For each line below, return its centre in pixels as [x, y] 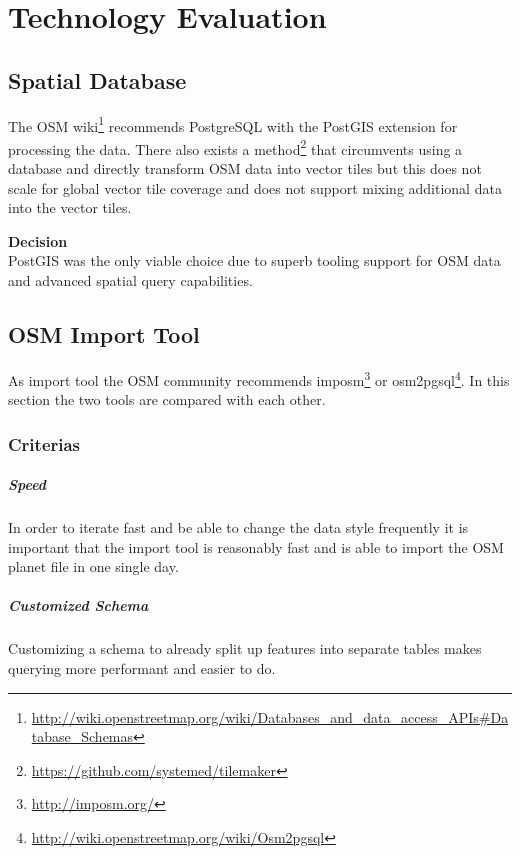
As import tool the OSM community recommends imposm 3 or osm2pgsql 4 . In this [259, 378]
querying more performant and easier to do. [142, 668]
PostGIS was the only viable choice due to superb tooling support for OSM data [254, 260]
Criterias [44, 443]
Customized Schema [78, 605]
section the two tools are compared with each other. [167, 399]
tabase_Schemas [82, 736]
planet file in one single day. [93, 566]
